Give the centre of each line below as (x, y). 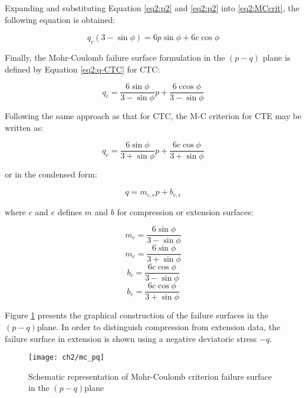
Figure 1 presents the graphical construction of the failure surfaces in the (136, 315)
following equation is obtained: (60, 19)
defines (70, 211)
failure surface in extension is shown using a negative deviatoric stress (131, 338)
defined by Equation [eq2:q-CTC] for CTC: (83, 69)
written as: (24, 127)
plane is (277, 57)
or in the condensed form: (51, 174)
